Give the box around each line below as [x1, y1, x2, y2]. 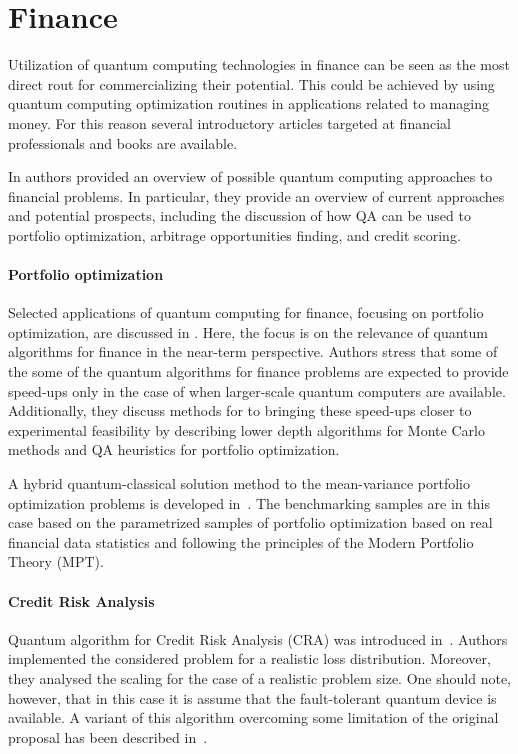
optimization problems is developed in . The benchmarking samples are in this [8, 492, 490, 513]
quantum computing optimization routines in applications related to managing [8, 93, 489, 114]
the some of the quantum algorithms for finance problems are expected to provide [8, 361, 509, 382]
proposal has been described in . [8, 726, 208, 747]
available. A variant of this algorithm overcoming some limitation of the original [8, 707, 499, 728]
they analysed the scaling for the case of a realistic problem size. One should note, [8, 667, 511, 688]
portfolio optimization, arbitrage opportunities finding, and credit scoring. [8, 224, 461, 245]
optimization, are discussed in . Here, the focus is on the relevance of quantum [8, 321, 488, 342]
